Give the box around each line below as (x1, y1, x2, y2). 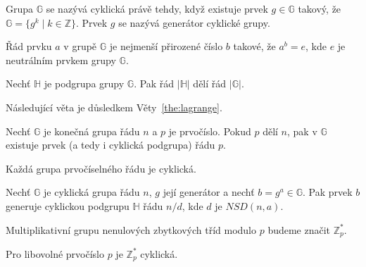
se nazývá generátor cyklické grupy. (118, 15, 270, 30)
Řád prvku (6, 39, 52, 54)
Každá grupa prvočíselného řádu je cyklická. (6, 161, 196, 175)
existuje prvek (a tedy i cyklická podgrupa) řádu (6, 137, 215, 152)
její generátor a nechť (163, 185, 255, 199)
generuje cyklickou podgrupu (6, 198, 130, 213)
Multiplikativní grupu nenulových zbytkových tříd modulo (6, 222, 257, 237)
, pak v (286, 123, 317, 138)
